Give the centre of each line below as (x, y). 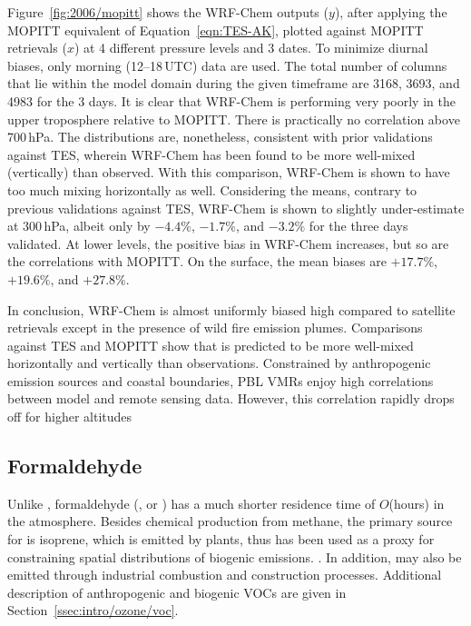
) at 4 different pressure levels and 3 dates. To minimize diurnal (251, 48)
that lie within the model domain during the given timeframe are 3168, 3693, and (234, 83)
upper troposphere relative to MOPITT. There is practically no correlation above (234, 119)
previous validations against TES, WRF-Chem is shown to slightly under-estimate (236, 208)
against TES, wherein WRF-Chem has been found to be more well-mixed (211, 154)
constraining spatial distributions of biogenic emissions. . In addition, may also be (235, 556)
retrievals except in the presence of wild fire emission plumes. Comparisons (215, 328)
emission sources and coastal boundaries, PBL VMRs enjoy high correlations (221, 380)
